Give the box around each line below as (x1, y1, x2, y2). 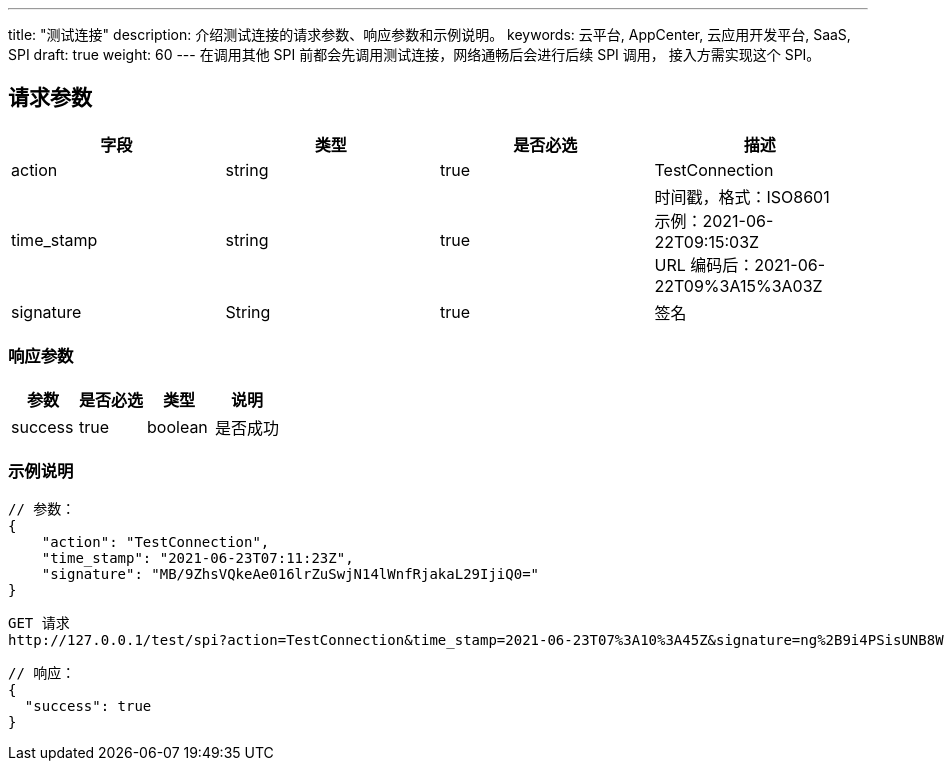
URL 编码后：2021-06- (654, 254, 826, 275)
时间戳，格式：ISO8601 (654, 186, 830, 207)
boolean (147, 416, 208, 437)
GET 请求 (8, 615, 70, 632)
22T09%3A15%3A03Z (654, 275, 823, 296)
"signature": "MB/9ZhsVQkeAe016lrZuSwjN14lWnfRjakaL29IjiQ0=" (41, 566, 540, 583)
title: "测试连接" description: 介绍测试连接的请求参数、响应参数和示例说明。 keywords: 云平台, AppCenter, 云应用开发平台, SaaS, (8, 26, 851, 43)
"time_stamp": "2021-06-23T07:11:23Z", (41, 550, 354, 567)
